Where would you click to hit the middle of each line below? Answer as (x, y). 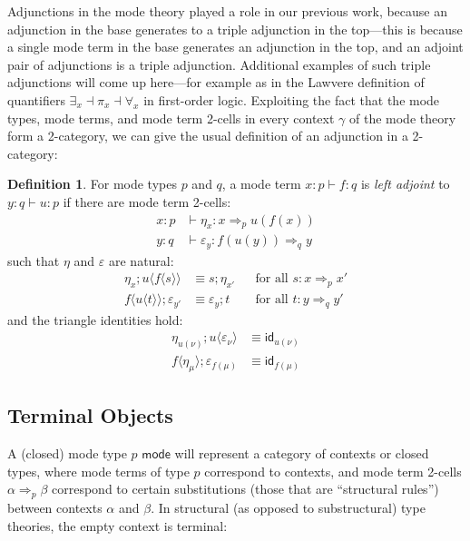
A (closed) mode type (67, 453)
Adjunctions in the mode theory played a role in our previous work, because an (227, 11)
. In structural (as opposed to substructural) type (288, 507)
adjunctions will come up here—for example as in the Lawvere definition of (216, 82)
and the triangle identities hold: (95, 319)
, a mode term (261, 184)
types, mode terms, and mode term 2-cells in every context (171, 118)
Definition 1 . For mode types (92, 184)
